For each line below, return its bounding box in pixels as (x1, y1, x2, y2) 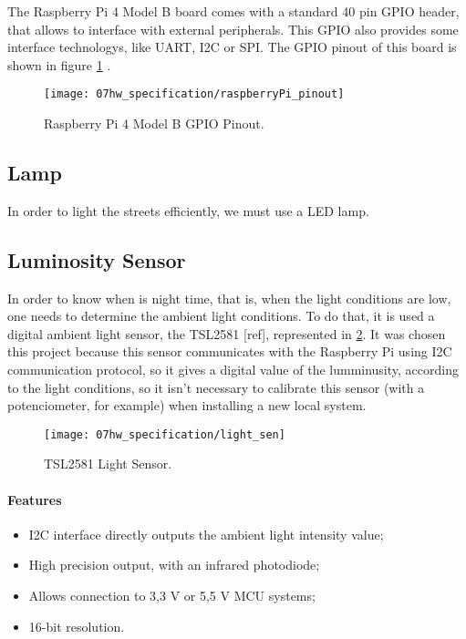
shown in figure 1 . (7, 55, 111, 74)
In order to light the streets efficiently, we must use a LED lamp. (7, 201, 369, 220)
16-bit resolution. (28, 616, 125, 635)
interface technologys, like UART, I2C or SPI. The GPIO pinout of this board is (7, 37, 457, 57)
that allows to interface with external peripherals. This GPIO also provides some (7, 19, 459, 38)
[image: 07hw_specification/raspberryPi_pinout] (44, 88, 345, 101)
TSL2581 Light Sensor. (44, 454, 172, 473)
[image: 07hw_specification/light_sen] (44, 428, 285, 441)
